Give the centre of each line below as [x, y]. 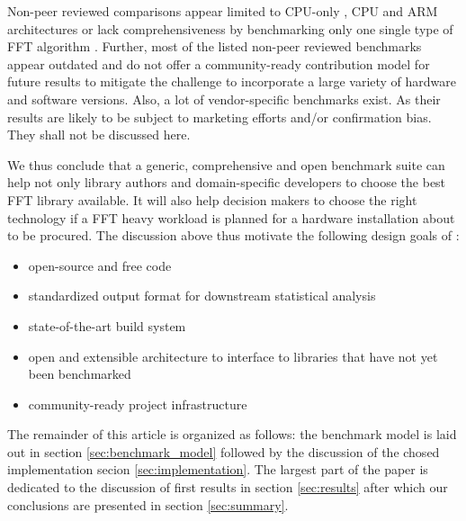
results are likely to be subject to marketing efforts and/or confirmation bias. [220, 117]
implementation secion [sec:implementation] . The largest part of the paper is [218, 469]
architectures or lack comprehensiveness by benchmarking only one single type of [230, 28]
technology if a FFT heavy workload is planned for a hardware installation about [231, 217]
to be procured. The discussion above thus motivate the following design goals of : [233, 235]
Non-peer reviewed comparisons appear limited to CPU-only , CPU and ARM [223, 11]
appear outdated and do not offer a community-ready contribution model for [219, 63]
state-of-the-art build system [107, 325]
